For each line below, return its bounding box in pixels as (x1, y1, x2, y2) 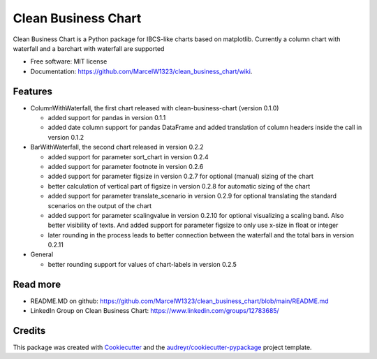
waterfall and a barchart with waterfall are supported (13, 44, 165, 52)
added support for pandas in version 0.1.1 (47, 114, 166, 122)
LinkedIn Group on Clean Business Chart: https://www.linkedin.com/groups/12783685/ (30, 307, 279, 315)
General (30, 250, 54, 258)
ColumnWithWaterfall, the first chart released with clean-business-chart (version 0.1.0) (30, 103, 279, 112)
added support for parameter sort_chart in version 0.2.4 (47, 152, 209, 161)
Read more (13, 278, 61, 290)
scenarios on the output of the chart (47, 201, 152, 210)
